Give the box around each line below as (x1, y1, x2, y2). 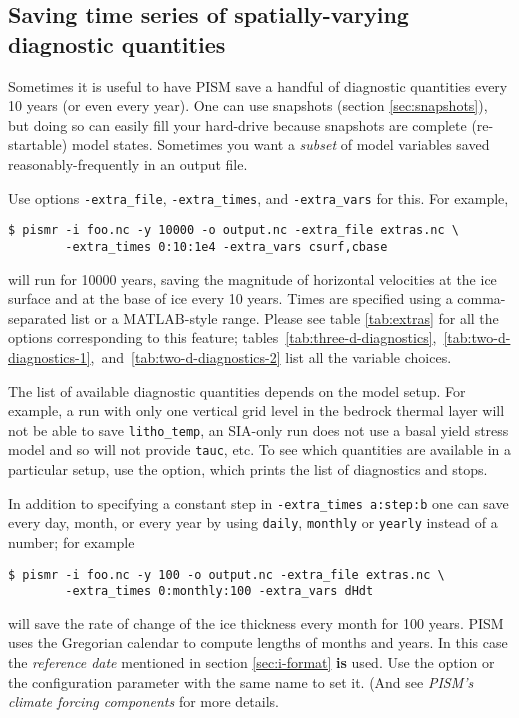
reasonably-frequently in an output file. (8, 153, 248, 174)
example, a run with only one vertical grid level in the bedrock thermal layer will (8, 400, 505, 421)
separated (8, 307, 67, 328)
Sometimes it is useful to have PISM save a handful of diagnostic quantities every (8, 75, 508, 96)
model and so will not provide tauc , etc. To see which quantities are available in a (8, 439, 511, 460)
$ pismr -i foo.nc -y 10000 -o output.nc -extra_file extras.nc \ (8, 223, 460, 238)
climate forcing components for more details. (8, 691, 279, 712)
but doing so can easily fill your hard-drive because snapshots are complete (8, 114, 467, 135)
